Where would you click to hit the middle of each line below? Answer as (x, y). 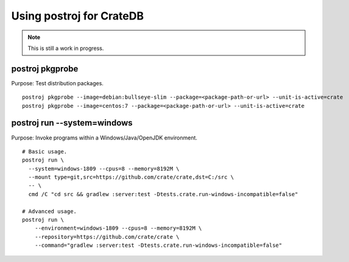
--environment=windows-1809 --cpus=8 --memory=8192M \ (118, 228)
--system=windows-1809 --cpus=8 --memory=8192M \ (104, 168)
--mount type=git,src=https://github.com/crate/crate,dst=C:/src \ (131, 177)
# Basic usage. (45, 151)
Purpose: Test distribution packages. (57, 83)
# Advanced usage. (50, 211)
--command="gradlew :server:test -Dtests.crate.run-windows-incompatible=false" (158, 246)
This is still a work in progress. (66, 48)
